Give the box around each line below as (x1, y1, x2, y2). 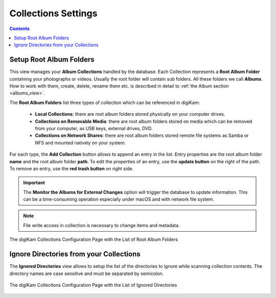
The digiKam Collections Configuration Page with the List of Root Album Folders (9, 236, 178, 242)
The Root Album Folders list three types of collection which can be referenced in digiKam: (9, 100, 200, 106)
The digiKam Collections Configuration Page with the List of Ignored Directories (9, 282, 177, 288)
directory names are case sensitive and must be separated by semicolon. (9, 270, 164, 277)
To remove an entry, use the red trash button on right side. (9, 165, 134, 171)
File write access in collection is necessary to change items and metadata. (23, 222, 180, 228)
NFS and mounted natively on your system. (35, 139, 126, 145)
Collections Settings (9, 8, 98, 19)
